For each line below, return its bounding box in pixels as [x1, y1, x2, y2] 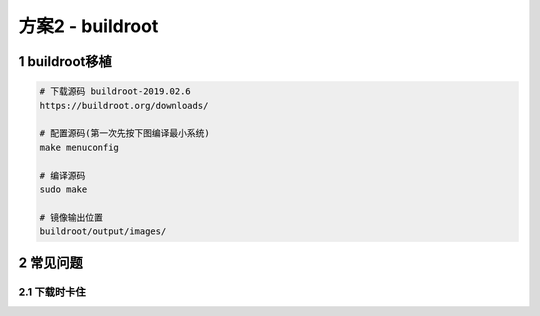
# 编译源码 [39, 170, 86, 181]
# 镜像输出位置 [39, 211, 104, 223]
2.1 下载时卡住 [18, 285, 87, 299]
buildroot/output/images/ [39, 226, 167, 237]
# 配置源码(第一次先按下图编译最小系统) [39, 128, 210, 139]
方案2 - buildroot [18, 15, 159, 37]
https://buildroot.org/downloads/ [39, 100, 209, 111]
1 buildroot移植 [18, 53, 112, 70]
